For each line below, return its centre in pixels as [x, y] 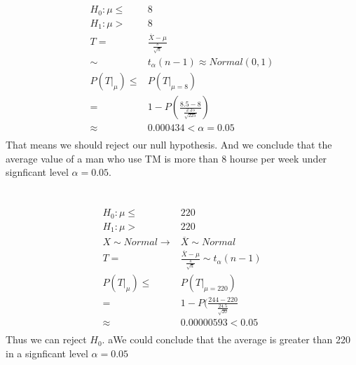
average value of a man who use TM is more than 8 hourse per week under [166, 158]
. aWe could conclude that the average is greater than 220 [226, 339]
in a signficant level [47, 353]
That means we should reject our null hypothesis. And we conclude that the [169, 145]
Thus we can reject [46, 339]
